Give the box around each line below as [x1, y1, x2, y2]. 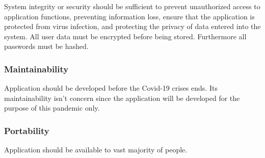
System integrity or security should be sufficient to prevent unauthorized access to [4, 1, 260, 11]
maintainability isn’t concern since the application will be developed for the [4, 92, 240, 103]
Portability [4, 124, 49, 137]
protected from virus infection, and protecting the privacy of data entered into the [4, 21, 261, 32]
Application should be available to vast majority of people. [4, 144, 188, 155]
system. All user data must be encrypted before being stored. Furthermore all [4, 31, 247, 41]
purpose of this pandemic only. [4, 102, 100, 113]
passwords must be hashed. [4, 41, 89, 51]
